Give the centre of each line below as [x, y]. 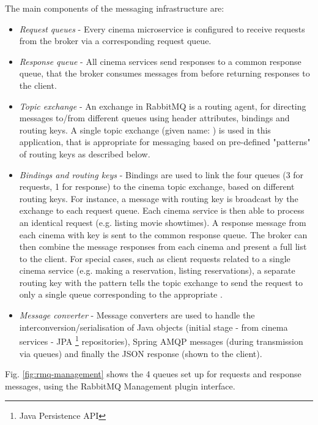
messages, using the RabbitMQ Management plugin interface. [120, 386]
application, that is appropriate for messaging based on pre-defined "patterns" [165, 142]
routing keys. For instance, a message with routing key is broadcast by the [159, 198]
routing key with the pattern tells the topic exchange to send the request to [161, 282]
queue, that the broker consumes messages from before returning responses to [165, 73]
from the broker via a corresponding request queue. [115, 41]
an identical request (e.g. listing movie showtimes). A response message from [163, 222]
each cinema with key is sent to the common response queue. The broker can [163, 234]
